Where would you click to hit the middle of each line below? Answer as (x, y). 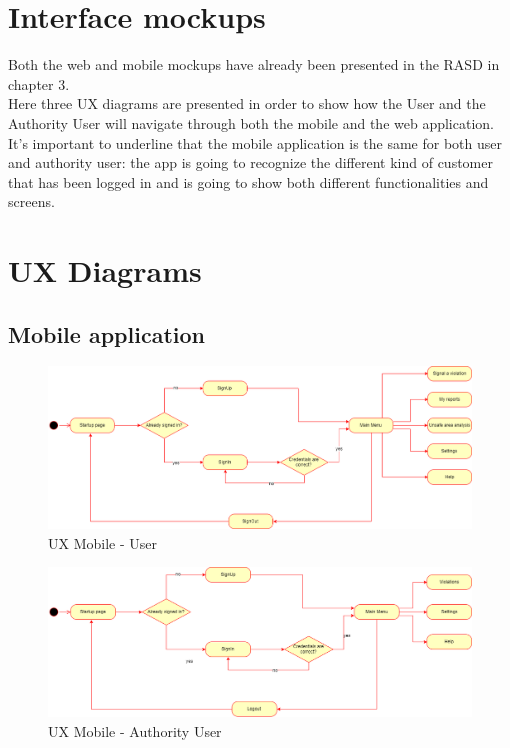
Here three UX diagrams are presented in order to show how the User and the (247, 103)
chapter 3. (39, 83)
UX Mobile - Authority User (135, 731)
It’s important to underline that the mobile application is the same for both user (255, 142)
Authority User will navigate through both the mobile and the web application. (251, 122)
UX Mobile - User (102, 542)
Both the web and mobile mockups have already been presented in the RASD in (254, 64)
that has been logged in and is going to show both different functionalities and (248, 181)
